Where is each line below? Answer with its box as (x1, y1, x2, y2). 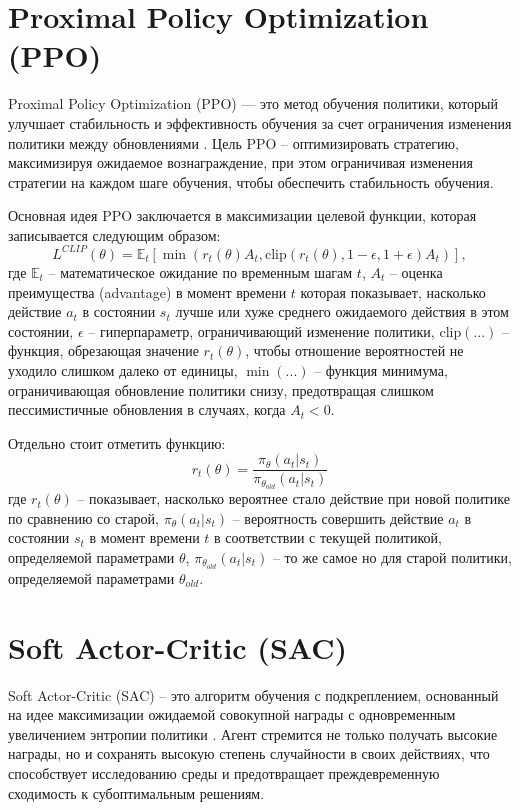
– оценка (389, 261, 443, 282)
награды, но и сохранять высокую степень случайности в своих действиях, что (8, 743, 490, 764)
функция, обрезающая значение (8, 340, 199, 361)
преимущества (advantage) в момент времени (8, 281, 287, 302)
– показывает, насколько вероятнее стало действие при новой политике (77, 488, 510, 509)
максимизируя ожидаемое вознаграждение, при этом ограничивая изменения (8, 152, 473, 173)
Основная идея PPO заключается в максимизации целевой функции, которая (8, 205, 477, 226)
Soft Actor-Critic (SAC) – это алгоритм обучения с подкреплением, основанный (8, 684, 499, 705)
